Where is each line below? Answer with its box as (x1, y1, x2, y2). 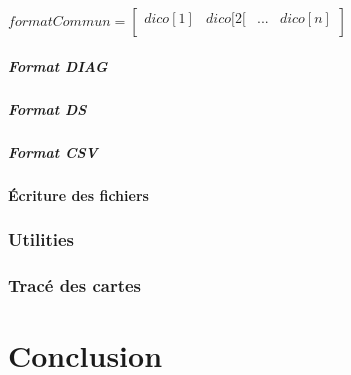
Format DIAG (8, 55, 108, 76)
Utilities (8, 227, 75, 252)
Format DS (8, 98, 87, 119)
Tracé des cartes (8, 272, 142, 297)
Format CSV (8, 141, 98, 162)
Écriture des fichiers (8, 184, 149, 205)
